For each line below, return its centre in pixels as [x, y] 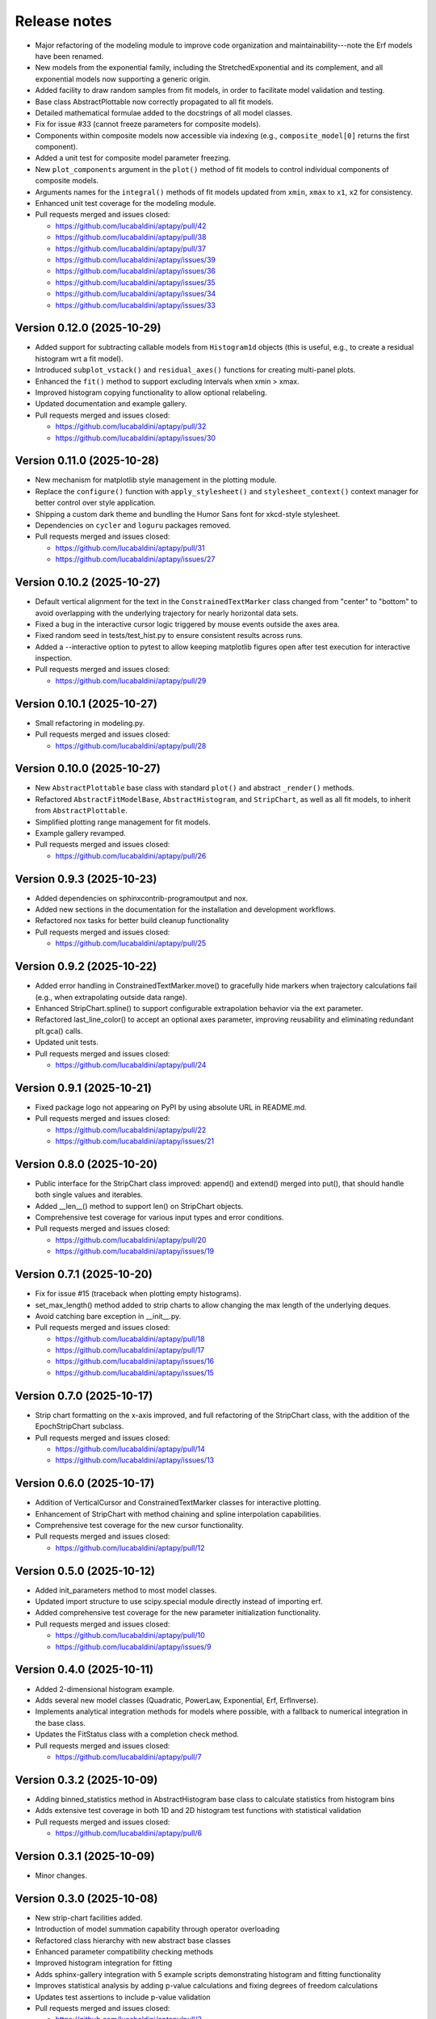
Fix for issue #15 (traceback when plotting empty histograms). [138, 1294]
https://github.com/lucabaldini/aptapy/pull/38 [131, 237]
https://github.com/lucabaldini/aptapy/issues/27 [135, 559]
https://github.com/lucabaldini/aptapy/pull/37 [130, 248]
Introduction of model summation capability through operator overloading [157, 1929]
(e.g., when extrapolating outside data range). [111, 997]
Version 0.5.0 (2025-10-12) [85, 1571]
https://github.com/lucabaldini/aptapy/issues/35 [135, 282]
